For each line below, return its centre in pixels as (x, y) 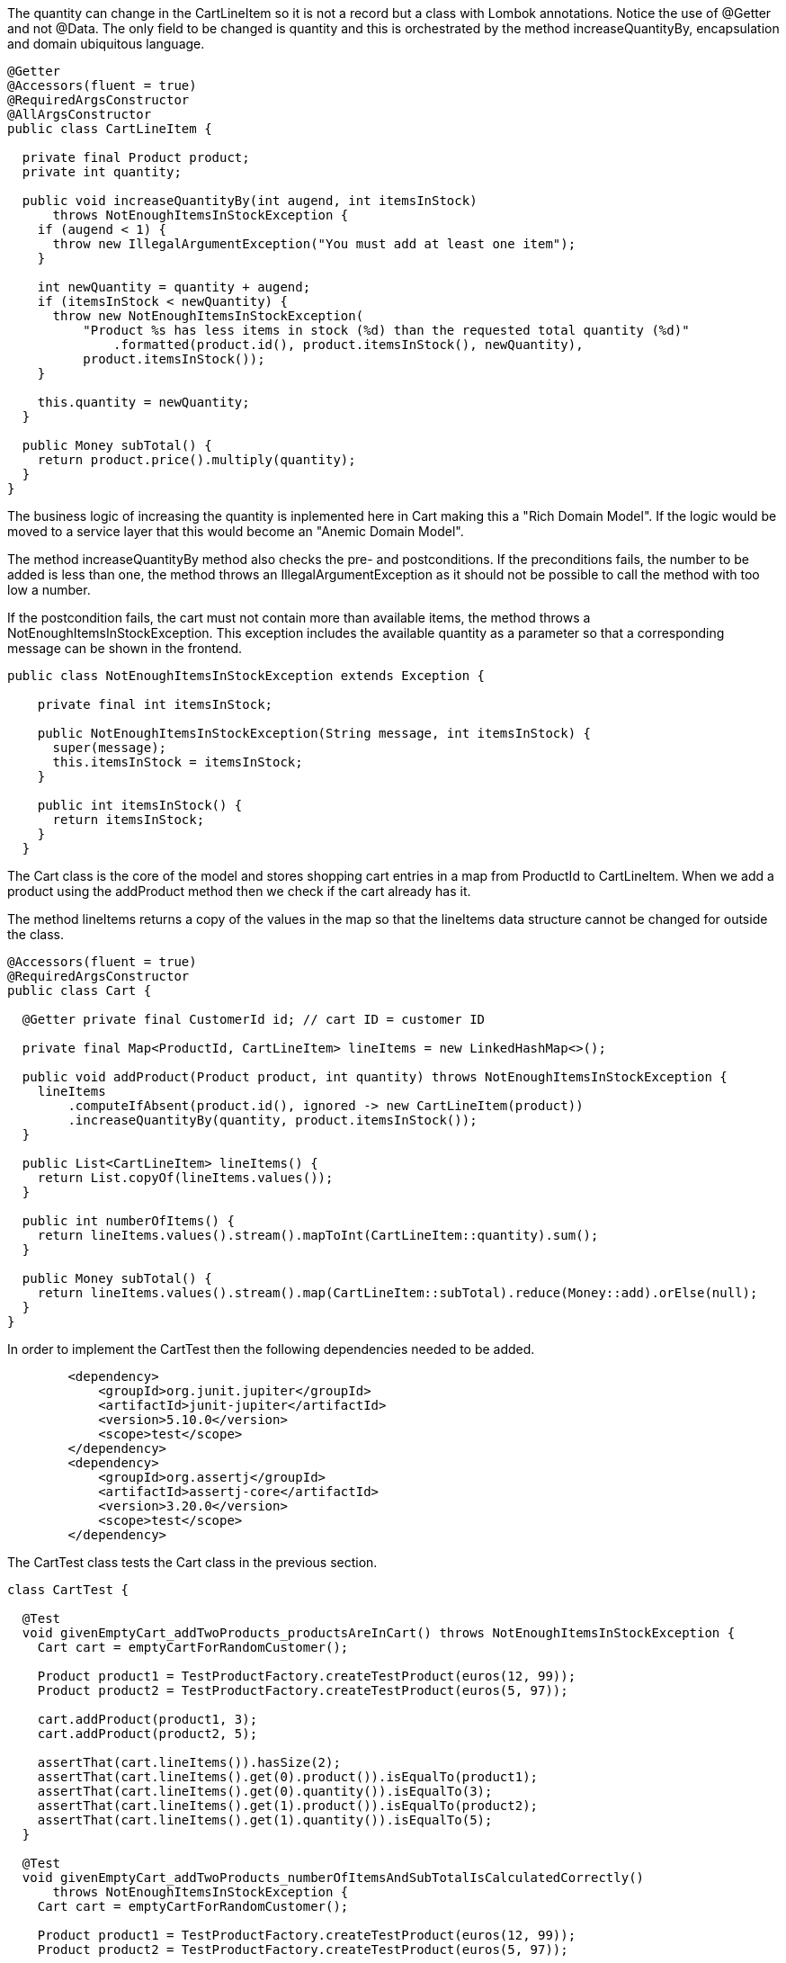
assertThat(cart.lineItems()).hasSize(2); (189, 1762)
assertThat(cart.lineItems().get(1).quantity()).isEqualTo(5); (265, 1820)
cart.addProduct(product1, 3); (147, 1719)
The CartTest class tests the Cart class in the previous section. (192, 1562)
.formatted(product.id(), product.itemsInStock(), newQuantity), (348, 345)
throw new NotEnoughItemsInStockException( (208, 316)
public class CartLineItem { (110, 129)
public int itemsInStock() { (140, 805)
